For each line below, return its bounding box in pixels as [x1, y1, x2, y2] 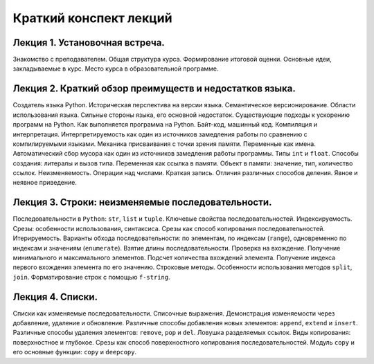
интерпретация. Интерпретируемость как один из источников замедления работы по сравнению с [12, 130, 308, 138]
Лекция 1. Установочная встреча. [12, 37, 166, 48]
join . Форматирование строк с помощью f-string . [12, 273, 170, 281]
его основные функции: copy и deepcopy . [12, 348, 137, 356]
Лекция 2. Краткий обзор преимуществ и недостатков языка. [12, 83, 296, 95]
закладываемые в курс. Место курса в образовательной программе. [12, 64, 219, 73]
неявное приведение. [12, 179, 78, 187]
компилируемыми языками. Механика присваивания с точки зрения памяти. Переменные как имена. [12, 139, 317, 148]
